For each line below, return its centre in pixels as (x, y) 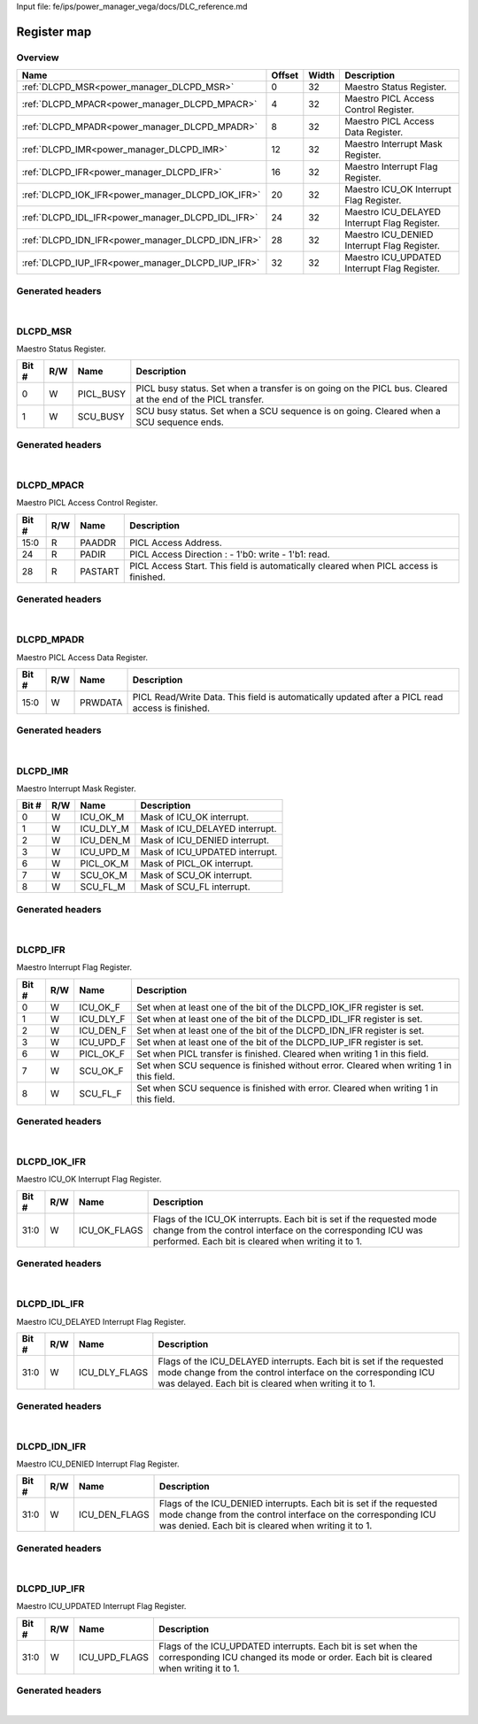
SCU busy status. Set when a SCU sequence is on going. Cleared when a (289, 412)
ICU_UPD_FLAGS (114, 1657)
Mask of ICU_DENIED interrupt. (205, 841)
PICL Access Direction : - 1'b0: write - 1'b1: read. (230, 554)
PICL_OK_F (102, 1053)
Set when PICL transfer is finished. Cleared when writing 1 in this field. (283, 1053)
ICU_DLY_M (105, 829)
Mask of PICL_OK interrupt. (197, 864)
